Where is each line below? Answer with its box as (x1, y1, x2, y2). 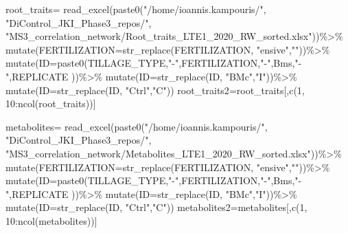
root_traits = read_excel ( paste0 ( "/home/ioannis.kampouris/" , (5, 2, 266, 16)
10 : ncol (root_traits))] (5, 96, 96, 111)
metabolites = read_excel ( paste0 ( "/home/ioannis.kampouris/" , (5, 119, 268, 133)
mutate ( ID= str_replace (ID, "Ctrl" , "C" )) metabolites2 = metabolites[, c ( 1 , (5, 200, 308, 214)
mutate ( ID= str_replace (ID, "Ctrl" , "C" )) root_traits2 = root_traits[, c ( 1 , (5, 82, 305, 97)
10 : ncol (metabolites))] (5, 213, 97, 228)
